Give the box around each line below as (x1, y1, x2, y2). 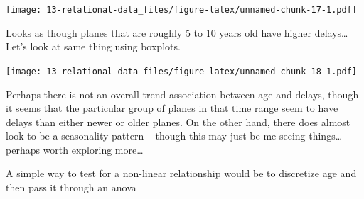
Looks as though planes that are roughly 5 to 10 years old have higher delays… (6, 25, 348, 40)
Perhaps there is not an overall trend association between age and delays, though (6, 86, 359, 101)
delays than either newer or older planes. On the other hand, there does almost (6, 114, 350, 129)
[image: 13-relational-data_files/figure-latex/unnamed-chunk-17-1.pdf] (6, 5, 357, 15)
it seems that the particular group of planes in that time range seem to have (6, 101, 338, 115)
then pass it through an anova (6, 180, 136, 195)
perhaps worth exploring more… (6, 142, 144, 157)
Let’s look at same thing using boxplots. (6, 39, 181, 54)
